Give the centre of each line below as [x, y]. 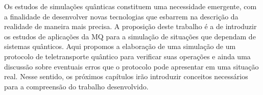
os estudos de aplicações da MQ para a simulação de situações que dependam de [130, 36]
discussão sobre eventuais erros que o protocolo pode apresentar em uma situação [131, 66]
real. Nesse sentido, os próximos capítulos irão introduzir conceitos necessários [126, 76]
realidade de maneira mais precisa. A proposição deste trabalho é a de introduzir [130, 26]
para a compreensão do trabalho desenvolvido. [76, 86]
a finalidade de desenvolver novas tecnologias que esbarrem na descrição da [121, 16]
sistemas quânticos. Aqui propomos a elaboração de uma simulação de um [120, 46]
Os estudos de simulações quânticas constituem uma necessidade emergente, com [130, 6]
